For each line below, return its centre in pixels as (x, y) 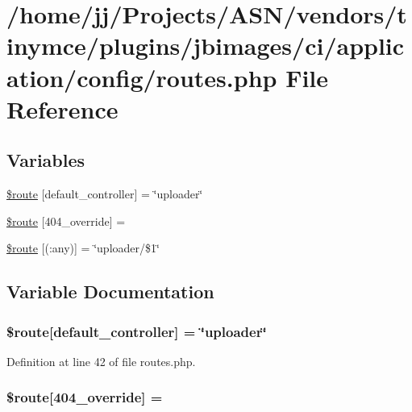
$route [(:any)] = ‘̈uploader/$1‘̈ (83, 248)
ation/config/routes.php (142, 77)
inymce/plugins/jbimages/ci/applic (206, 46)
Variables (46, 160)
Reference (62, 108)
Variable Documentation (110, 291)
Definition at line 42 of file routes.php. (101, 361)
